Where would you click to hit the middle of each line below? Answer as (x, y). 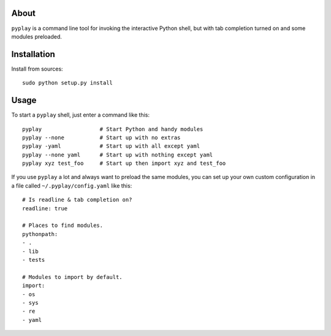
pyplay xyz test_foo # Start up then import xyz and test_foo (124, 163)
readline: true (45, 208)
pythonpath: (40, 234)
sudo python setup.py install (68, 83)
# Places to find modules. (63, 226)
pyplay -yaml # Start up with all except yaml (111, 146)
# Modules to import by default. (72, 277)
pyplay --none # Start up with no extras (101, 137)
